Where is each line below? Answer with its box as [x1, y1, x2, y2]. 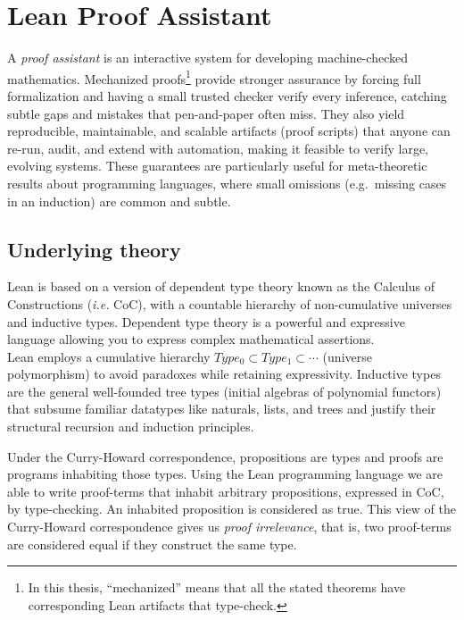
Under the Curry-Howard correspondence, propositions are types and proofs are [7, 447, 443, 465]
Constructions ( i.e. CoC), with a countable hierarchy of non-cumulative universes [7, 294, 452, 313]
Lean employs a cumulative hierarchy [7, 347, 211, 365]
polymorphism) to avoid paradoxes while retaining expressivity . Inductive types [7, 364, 441, 383]
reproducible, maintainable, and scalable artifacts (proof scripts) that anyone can [7, 121, 451, 140]
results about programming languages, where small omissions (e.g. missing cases [7, 173, 447, 192]
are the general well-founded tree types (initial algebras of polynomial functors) [7, 381, 442, 400]
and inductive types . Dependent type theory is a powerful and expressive [7, 312, 405, 331]
